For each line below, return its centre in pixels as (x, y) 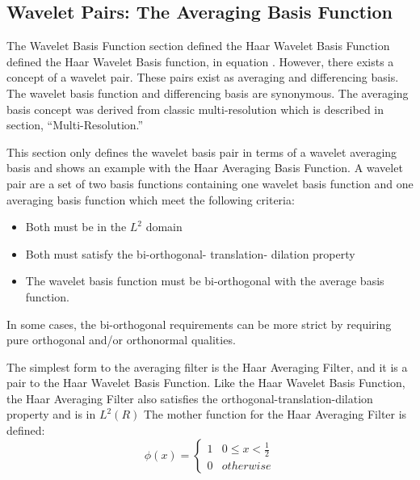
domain (164, 227)
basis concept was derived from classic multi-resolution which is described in (195, 109)
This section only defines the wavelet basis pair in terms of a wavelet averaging (202, 152)
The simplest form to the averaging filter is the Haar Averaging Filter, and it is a (207, 366)
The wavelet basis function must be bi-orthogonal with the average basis (205, 281)
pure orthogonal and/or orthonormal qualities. (121, 340)
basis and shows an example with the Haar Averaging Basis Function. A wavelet (205, 168)
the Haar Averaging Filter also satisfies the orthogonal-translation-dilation (190, 398)
